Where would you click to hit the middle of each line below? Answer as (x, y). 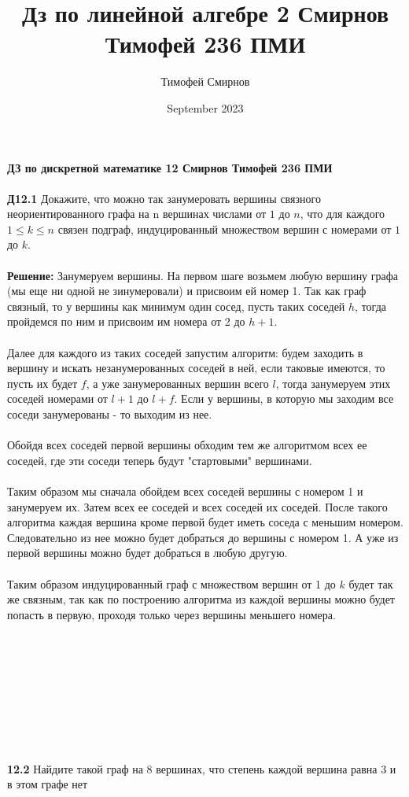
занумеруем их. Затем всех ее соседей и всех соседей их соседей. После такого (197, 506)
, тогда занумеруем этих (333, 383)
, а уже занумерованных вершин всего (177, 383)
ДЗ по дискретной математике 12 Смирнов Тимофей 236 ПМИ (170, 167)
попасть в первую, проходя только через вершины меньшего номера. (171, 614)
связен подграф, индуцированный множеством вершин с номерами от (225, 229)
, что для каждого (343, 214)
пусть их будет (42, 383)
